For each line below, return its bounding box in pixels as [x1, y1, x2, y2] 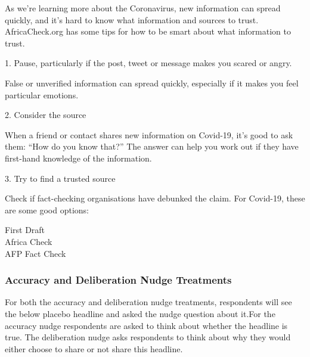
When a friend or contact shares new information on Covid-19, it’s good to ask [5, 128, 293, 141]
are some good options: [5, 203, 89, 216]
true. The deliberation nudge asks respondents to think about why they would [5, 331, 291, 343]
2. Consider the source [5, 108, 86, 121]
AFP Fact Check [5, 247, 66, 259]
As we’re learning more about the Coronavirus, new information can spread [5, 2, 281, 14]
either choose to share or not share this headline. [5, 342, 183, 355]
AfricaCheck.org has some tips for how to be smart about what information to [5, 25, 292, 38]
